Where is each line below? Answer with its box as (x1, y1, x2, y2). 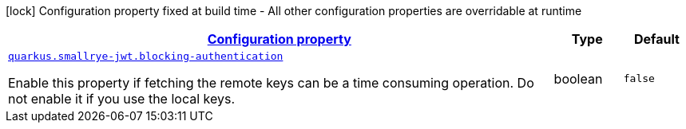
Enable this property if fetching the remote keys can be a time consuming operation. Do (8, 75, 534, 91)
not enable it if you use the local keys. (8, 91, 236, 107)
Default (633, 31, 680, 47)
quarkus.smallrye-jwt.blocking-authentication (8, 50, 284, 62)
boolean (553, 70, 603, 87)
